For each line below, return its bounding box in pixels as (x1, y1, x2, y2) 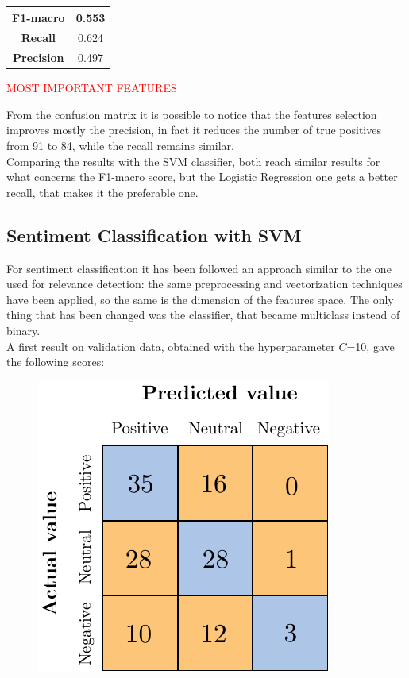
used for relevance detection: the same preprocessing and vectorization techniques (6, 275, 403, 292)
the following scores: (6, 353, 105, 370)
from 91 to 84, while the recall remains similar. (6, 137, 234, 154)
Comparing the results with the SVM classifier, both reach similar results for (6, 152, 380, 169)
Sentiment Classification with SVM (6, 222, 302, 247)
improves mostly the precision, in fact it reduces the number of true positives (6, 121, 381, 138)
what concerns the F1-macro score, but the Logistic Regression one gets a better (6, 168, 398, 185)
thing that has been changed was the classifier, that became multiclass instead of (6, 306, 400, 323)
